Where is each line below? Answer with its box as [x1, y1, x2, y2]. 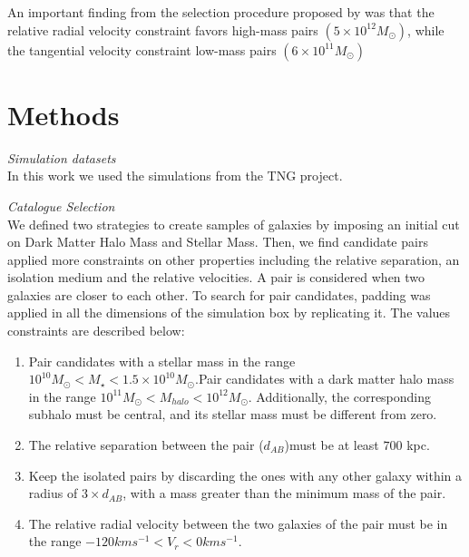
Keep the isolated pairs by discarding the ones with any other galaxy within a [28, 465, 463, 484]
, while [407, 20, 445, 39]
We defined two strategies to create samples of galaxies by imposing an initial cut [7, 214, 460, 233]
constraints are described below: [7, 321, 185, 340]
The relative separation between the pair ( [28, 435, 264, 454]
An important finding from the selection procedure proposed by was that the [7, 3, 435, 21]
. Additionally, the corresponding [248, 386, 432, 406]
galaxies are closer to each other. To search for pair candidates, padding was [7, 285, 431, 304]
